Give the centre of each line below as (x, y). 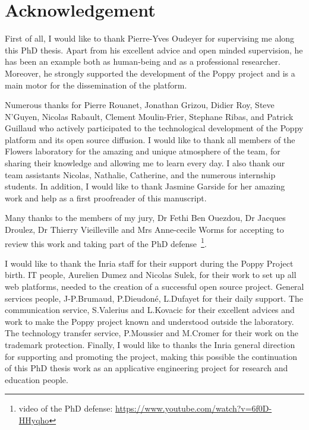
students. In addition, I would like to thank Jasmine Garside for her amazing (145, 186)
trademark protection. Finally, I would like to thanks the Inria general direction (150, 345)
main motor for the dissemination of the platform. (96, 85)
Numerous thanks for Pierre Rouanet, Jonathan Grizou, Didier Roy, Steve (140, 105)
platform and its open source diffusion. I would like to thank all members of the (150, 139)
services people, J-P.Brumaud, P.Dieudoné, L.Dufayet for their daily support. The (154, 298)
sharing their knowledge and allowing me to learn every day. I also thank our (145, 163)
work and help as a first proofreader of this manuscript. (106, 197)
